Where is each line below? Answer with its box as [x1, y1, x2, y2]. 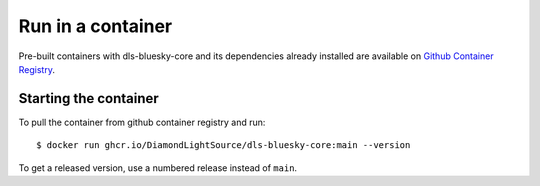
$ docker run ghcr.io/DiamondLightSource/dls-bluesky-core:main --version [36, 140, 411, 151]
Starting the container [18, 90, 159, 107]
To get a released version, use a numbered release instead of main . [18, 161, 298, 174]
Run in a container [18, 15, 173, 37]
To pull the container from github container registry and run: [18, 116, 266, 128]
